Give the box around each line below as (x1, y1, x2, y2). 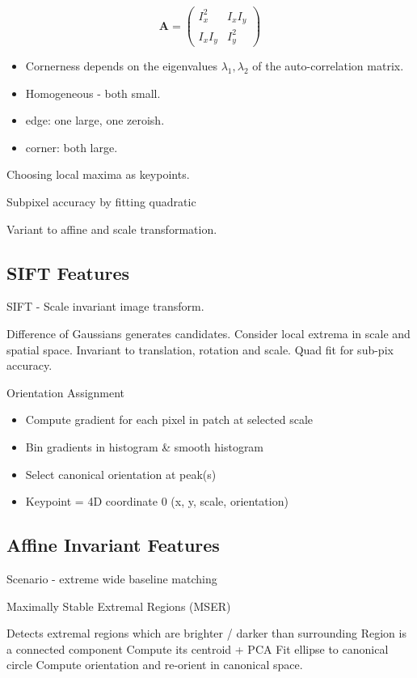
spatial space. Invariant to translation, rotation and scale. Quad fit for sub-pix (6, 341, 394, 358)
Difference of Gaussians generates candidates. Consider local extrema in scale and (6, 324, 411, 341)
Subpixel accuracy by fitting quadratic (6, 193, 196, 210)
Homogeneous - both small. (25, 84, 161, 101)
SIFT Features (6, 260, 129, 285)
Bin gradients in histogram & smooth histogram (25, 438, 264, 455)
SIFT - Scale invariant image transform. (6, 298, 204, 315)
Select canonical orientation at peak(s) (25, 465, 217, 482)
